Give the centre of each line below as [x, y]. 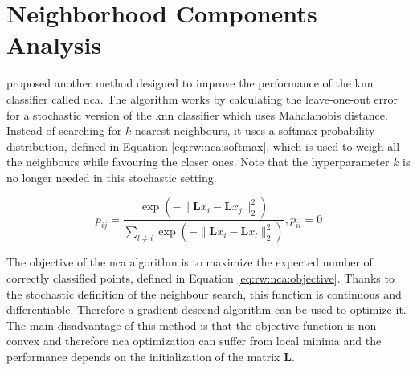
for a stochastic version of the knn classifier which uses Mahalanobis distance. [197, 114]
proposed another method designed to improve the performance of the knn [190, 83]
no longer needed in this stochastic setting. [112, 177]
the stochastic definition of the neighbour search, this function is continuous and [204, 293]
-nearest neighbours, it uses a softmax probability [253, 130]
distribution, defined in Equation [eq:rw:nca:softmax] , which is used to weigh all [203, 146]
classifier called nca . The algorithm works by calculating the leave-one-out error [202, 98]
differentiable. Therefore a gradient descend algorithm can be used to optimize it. [206, 309]
